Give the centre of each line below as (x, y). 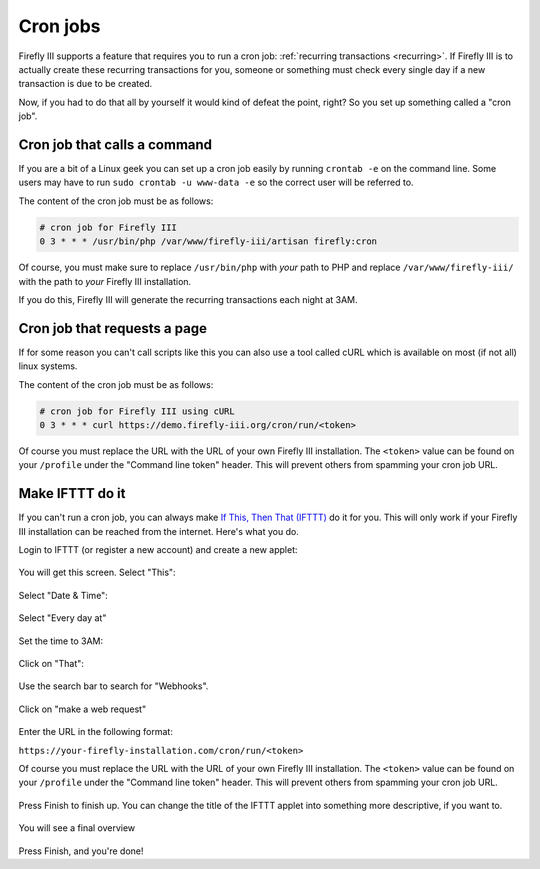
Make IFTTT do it (72, 493)
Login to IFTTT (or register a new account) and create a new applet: (158, 550)
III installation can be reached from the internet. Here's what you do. (158, 531)
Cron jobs (59, 26)
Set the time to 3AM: (61, 641)
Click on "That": (51, 664)
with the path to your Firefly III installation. (105, 281)
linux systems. (48, 366)
